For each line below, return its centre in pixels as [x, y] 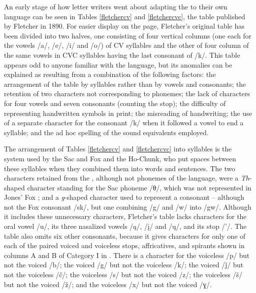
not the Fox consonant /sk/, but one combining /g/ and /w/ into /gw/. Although [128, 206]
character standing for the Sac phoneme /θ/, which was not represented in [139, 187]
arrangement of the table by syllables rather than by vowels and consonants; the [125, 84]
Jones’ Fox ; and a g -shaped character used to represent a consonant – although [124, 197]
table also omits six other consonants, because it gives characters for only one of [125, 236]
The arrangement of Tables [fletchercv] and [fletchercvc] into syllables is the [118, 149]
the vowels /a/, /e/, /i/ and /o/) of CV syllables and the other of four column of [127, 45]
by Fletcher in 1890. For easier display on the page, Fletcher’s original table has [124, 26]
